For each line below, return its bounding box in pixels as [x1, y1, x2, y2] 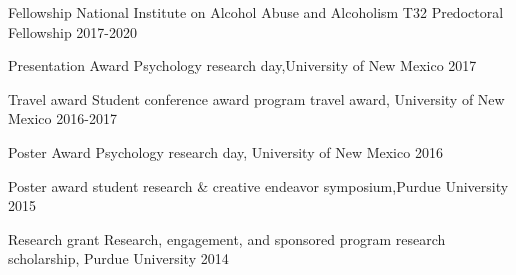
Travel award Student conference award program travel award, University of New [8, 88, 505, 109]
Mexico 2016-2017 [8, 108, 117, 129]
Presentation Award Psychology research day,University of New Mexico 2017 [8, 55, 477, 76]
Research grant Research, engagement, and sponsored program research [8, 228, 446, 249]
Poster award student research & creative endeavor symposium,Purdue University [8, 175, 509, 196]
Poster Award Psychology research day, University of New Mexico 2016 [8, 141, 443, 162]
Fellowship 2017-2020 [8, 21, 138, 42]
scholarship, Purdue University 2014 [8, 248, 229, 269]
